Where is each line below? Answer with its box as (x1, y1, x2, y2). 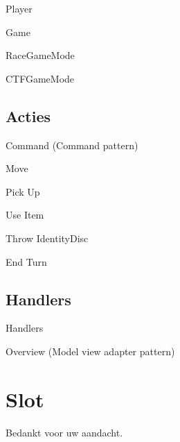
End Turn (6, 254, 47, 269)
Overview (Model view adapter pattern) (6, 343, 175, 358)
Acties (6, 105, 51, 126)
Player (6, 1, 33, 15)
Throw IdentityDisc (6, 230, 89, 245)
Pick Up (6, 184, 40, 198)
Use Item (6, 207, 44, 222)
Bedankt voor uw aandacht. (6, 425, 123, 439)
